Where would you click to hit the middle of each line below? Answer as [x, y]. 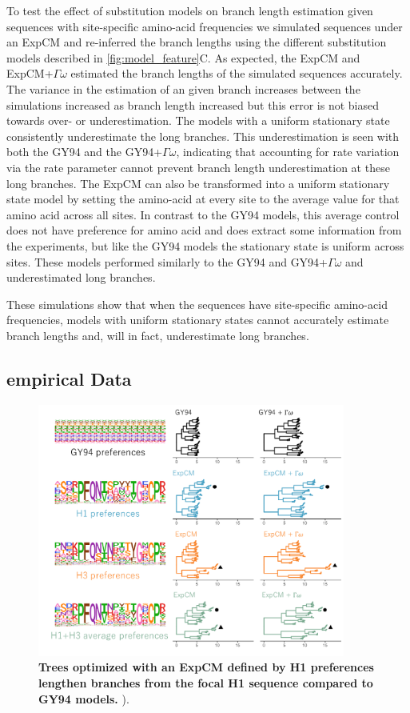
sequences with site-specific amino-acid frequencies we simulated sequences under [205, 26]
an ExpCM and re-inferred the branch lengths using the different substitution [197, 42]
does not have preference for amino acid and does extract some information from [204, 230]
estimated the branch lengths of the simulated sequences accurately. [237, 73]
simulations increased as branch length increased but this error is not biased [193, 104]
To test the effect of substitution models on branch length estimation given [190, 10]
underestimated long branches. [81, 277]
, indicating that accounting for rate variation [288, 152]
